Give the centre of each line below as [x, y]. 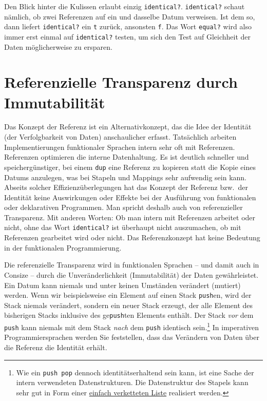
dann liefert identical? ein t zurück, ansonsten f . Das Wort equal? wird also [128, 26]
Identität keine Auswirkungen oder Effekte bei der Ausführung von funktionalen [130, 197]
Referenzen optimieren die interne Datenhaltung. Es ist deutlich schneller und [127, 157]
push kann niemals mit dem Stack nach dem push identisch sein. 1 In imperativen [132, 326]
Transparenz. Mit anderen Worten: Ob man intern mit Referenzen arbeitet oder [130, 217]
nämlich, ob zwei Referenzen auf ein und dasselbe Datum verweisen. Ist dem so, [130, 16]
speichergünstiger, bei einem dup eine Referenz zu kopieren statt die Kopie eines [130, 167]
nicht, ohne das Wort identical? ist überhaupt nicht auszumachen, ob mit [123, 227]
